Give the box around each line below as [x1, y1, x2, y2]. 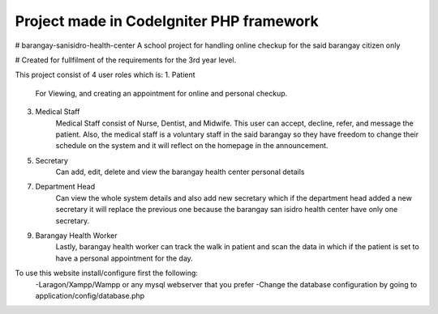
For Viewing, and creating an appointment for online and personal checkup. [35, 88, 288, 98]
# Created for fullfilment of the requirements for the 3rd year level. [15, 55, 237, 65]
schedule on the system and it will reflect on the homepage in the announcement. [55, 141, 328, 151]
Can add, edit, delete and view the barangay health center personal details [55, 167, 305, 177]
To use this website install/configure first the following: [15, 268, 199, 278]
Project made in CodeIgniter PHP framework [15, 12, 320, 30]
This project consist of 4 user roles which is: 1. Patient [15, 70, 195, 80]
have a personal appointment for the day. [55, 253, 194, 263]
